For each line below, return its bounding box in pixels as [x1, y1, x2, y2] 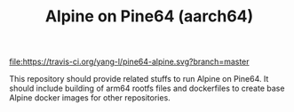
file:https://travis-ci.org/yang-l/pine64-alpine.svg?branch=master [9, 56, 250, 68]
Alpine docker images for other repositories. [9, 92, 171, 103]
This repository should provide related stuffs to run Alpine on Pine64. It [9, 74, 269, 84]
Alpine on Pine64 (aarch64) [44, 6, 254, 27]
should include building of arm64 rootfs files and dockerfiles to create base [9, 83, 285, 94]
